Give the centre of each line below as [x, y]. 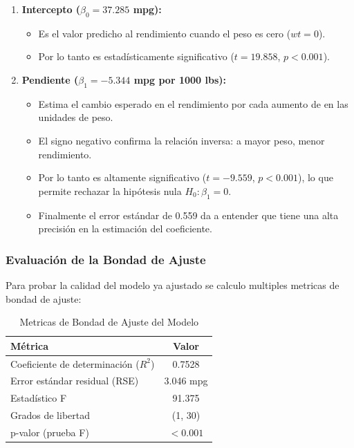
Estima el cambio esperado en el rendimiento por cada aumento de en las [193, 103]
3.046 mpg [186, 381]
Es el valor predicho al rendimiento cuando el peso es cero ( [165, 33]
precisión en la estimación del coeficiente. [125, 228]
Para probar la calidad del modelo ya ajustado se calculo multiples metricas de [173, 284]
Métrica [30, 345]
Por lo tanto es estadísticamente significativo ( [136, 56]
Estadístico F [39, 398]
